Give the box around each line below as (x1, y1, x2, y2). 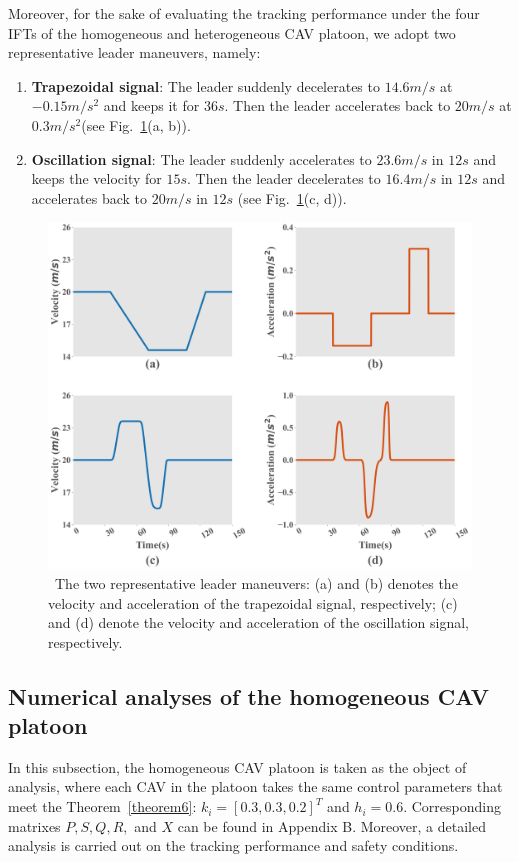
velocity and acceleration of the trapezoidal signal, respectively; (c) (48, 592, 458, 613)
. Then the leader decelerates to (187, 168, 381, 189)
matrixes (8, 815, 61, 836)
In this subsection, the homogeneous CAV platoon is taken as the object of (8, 756, 467, 777)
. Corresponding (403, 796, 501, 817)
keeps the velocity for (31, 168, 162, 189)
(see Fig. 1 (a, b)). (81, 114, 191, 135)
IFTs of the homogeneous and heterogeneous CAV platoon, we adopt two (8, 22, 456, 43)
